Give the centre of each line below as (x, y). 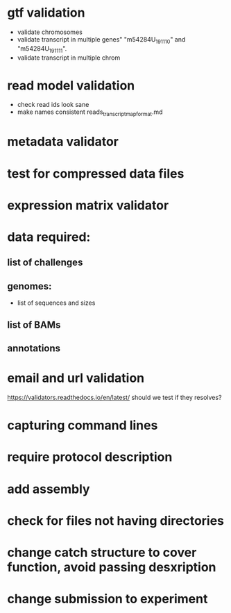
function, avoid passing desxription (112, 567)
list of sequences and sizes (56, 303)
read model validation (71, 85)
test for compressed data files (96, 173)
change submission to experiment (108, 599)
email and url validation (76, 378)
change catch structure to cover (102, 552)
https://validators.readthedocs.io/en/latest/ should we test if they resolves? (114, 397)
